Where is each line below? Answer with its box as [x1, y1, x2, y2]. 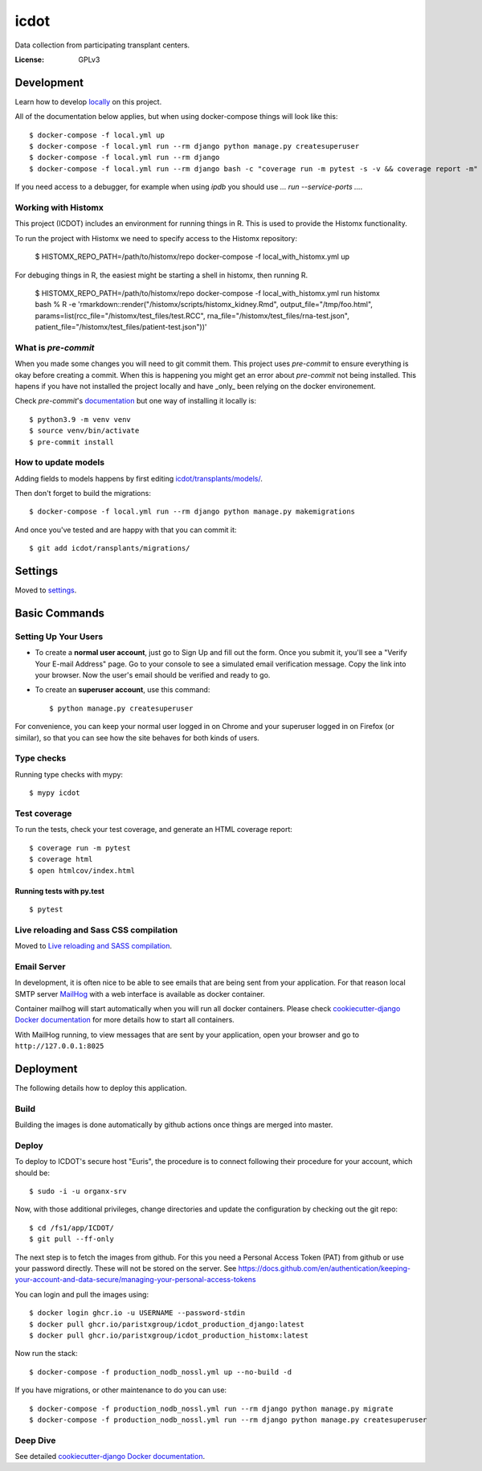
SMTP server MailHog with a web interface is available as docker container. [14, 989, 265, 998]
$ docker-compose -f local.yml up [29, 130, 165, 140]
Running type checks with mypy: [14, 769, 124, 779]
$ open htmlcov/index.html [29, 866, 136, 875]
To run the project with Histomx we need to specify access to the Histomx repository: [14, 233, 297, 243]
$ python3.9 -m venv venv [29, 415, 132, 424]
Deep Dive [14, 1435, 56, 1446]
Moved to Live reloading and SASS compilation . [14, 941, 173, 951]
